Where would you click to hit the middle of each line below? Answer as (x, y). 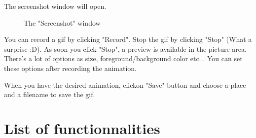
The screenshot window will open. (55, 6)
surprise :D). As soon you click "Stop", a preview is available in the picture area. (125, 49)
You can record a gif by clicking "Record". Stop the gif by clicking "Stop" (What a (128, 39)
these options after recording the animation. (71, 68)
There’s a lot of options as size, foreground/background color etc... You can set (123, 58)
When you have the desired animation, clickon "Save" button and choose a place (125, 85)
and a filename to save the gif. (50, 94)
